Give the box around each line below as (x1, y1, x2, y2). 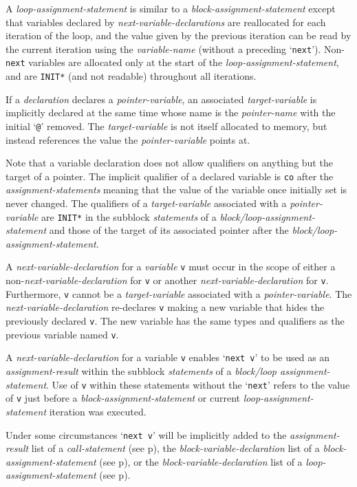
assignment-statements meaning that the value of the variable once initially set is (6, 182, 347, 197)
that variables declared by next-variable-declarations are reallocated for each (6, 14, 326, 29)
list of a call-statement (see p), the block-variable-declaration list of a (31, 441, 320, 455)
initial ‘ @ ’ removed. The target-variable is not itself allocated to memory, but (6, 118, 327, 133)
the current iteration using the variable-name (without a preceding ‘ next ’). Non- (6, 41, 345, 56)
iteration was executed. (49, 404, 147, 418)
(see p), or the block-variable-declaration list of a (99, 454, 303, 468)
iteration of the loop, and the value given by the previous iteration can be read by (6, 28, 351, 43)
